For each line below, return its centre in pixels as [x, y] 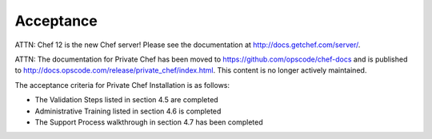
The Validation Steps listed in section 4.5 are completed [127, 100]
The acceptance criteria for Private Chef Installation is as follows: [122, 85]
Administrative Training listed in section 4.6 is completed [128, 111]
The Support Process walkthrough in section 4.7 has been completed [149, 122]
